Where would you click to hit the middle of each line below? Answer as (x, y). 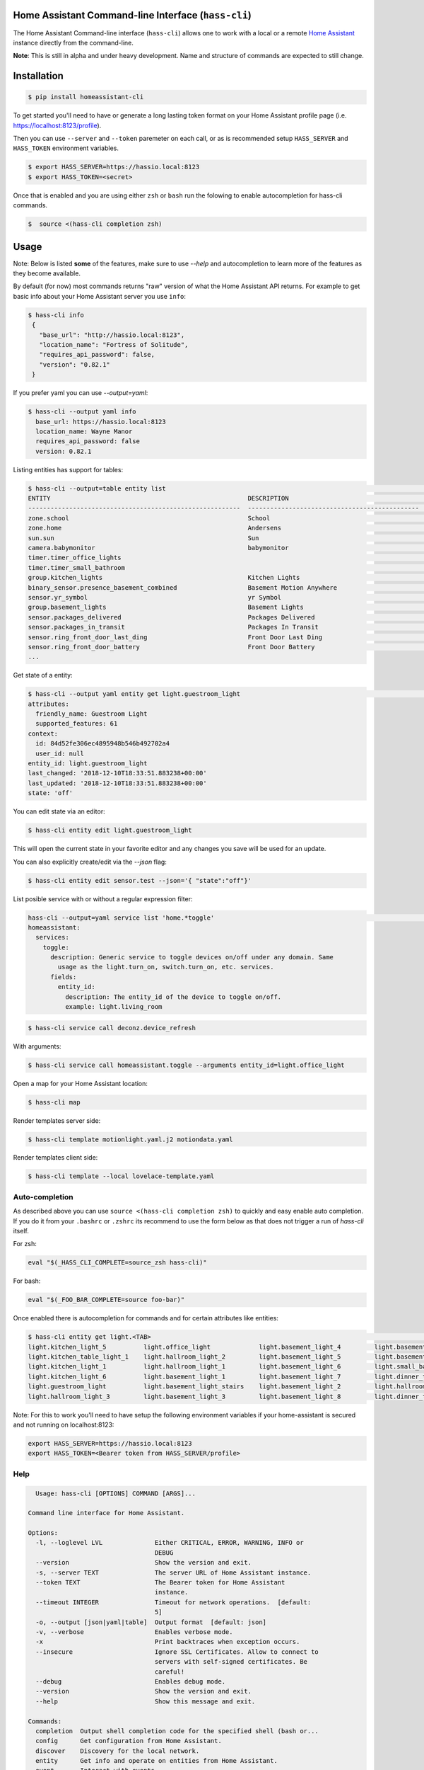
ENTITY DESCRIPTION (158, 498)
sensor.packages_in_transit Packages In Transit (173, 627)
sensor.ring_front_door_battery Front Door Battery (171, 647)
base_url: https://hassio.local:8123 (101, 422)
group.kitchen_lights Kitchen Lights (164, 578)
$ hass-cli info (56, 315)
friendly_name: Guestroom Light (92, 714)
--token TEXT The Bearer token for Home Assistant (160, 1583)
